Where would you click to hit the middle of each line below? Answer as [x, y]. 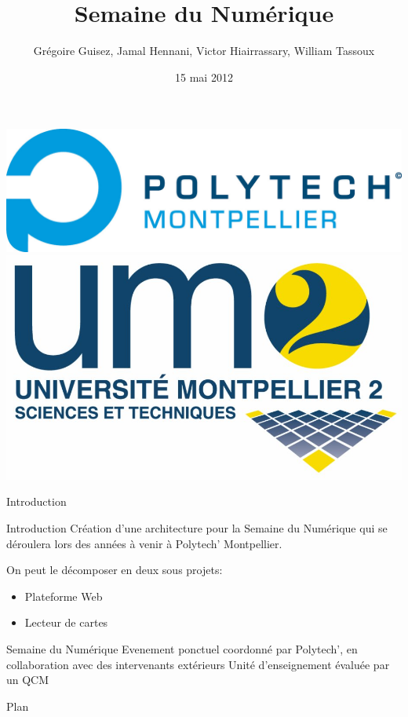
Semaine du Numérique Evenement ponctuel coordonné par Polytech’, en [182, 648]
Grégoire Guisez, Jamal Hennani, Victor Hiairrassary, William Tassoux [204, 51]
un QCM [28, 680]
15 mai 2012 [204, 77]
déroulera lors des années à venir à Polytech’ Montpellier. [144, 543]
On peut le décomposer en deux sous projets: [115, 570]
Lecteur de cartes [66, 622]
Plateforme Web [64, 596]
